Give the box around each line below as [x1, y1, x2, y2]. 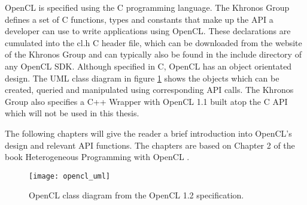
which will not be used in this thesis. [5, 107, 139, 119]
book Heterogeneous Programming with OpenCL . [5, 150, 190, 163]
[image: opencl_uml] [29, 171, 111, 180]
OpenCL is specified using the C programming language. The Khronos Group [5, 1, 290, 13]
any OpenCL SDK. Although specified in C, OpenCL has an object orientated [5, 59, 292, 72]
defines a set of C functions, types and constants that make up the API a [5, 13, 273, 25]
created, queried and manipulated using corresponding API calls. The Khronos [5, 83, 294, 96]
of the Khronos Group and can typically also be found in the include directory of [5, 48, 302, 61]
